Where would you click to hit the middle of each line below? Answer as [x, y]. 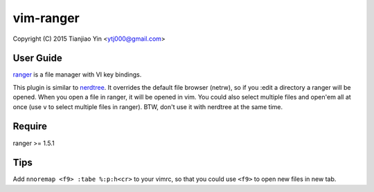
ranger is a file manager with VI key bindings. [77, 75]
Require [30, 127]
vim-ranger [46, 18]
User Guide [37, 58]
